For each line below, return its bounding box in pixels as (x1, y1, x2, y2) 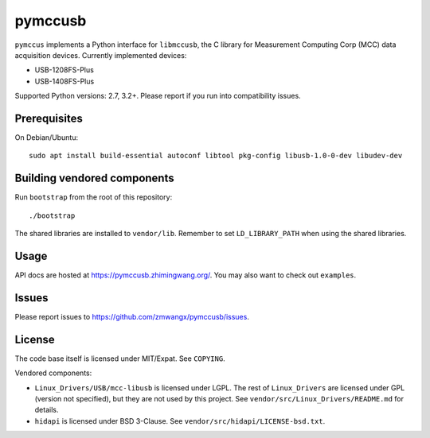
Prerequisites (14, 111, 83, 125)
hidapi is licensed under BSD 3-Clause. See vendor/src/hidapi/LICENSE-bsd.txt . (34, 416, 326, 425)
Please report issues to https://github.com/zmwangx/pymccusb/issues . (14, 312, 250, 321)
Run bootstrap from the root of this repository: (14, 192, 173, 202)
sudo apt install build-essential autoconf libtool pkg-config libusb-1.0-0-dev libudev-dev (29, 151, 403, 161)
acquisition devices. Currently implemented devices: (14, 50, 187, 60)
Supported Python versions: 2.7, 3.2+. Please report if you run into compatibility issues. (14, 91, 302, 101)
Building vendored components (14, 172, 174, 185)
